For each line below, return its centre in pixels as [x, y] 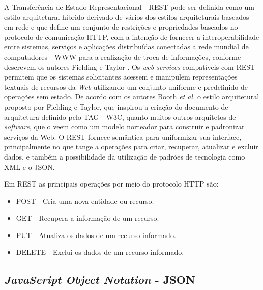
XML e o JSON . [30, 166]
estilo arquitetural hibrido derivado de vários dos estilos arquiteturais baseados [127, 17]
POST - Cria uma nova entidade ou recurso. [85, 201]
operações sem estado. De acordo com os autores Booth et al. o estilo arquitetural [132, 97]
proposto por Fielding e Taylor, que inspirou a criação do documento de [116, 106]
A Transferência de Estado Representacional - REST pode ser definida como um [129, 7]
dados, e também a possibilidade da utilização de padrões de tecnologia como [125, 156]
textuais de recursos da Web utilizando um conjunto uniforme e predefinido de [126, 86]
